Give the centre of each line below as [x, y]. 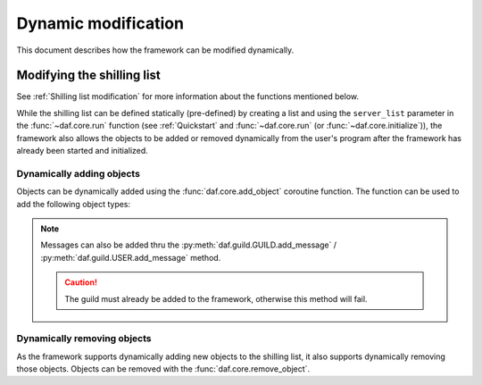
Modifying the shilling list [88, 75]
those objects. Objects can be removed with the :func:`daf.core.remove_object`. [163, 369]
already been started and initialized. [83, 151]
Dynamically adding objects [78, 173]
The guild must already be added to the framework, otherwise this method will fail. [216, 298]
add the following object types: [74, 204]
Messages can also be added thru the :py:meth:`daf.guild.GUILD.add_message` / [189, 245]
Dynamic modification [100, 23]
